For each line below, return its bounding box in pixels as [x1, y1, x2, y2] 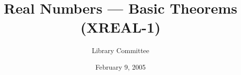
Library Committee [91, 45, 150, 56]
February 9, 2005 [95, 61, 146, 72]
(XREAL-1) [80, 17, 161, 37]
